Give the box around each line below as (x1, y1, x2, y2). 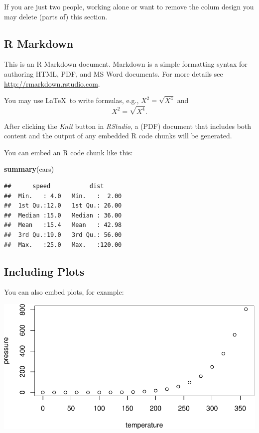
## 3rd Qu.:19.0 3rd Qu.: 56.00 (4, 231, 122, 238)
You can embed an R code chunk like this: (4, 147, 133, 157)
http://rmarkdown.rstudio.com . (4, 78, 100, 89)
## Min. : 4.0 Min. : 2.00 (4, 192, 122, 200)
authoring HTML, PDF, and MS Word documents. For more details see (4, 68, 223, 79)
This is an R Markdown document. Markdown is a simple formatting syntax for (4, 59, 248, 69)
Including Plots (4, 263, 85, 279)
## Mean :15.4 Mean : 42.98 (4, 221, 122, 229)
